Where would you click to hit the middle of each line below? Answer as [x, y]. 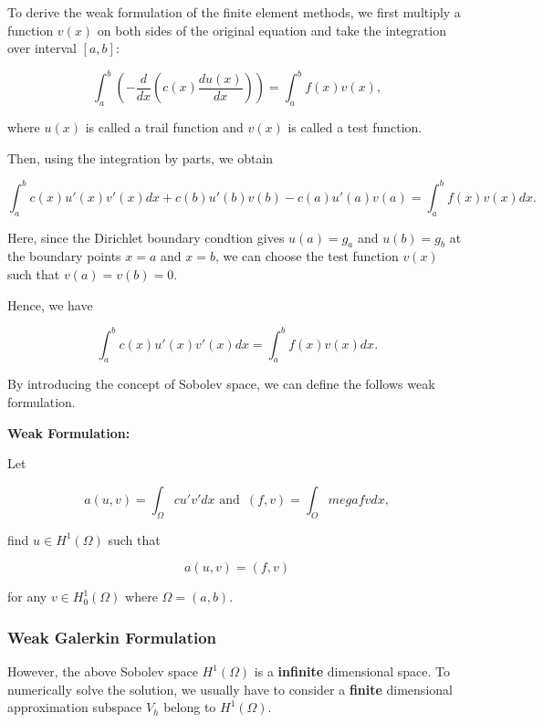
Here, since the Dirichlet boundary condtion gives [146, 237]
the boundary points [64, 256]
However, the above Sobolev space [103, 671]
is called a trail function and [164, 127]
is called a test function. [355, 127]
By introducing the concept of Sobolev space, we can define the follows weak [221, 384]
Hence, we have [50, 304]
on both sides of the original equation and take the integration [271, 30]
